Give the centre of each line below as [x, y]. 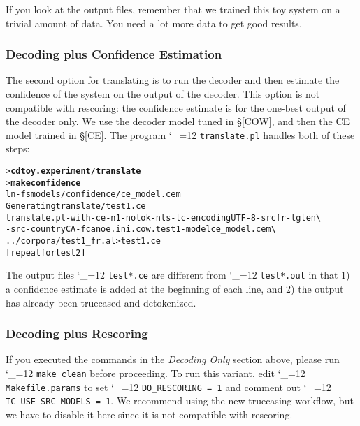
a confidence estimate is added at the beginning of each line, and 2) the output [175, 288]
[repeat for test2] [46, 252]
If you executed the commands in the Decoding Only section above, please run [173, 359]
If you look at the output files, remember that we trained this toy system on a [173, 9]
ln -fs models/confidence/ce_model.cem [93, 194]
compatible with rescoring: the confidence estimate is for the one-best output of [176, 107]
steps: [18, 148]
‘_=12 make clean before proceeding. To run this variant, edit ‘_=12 [156, 373]
